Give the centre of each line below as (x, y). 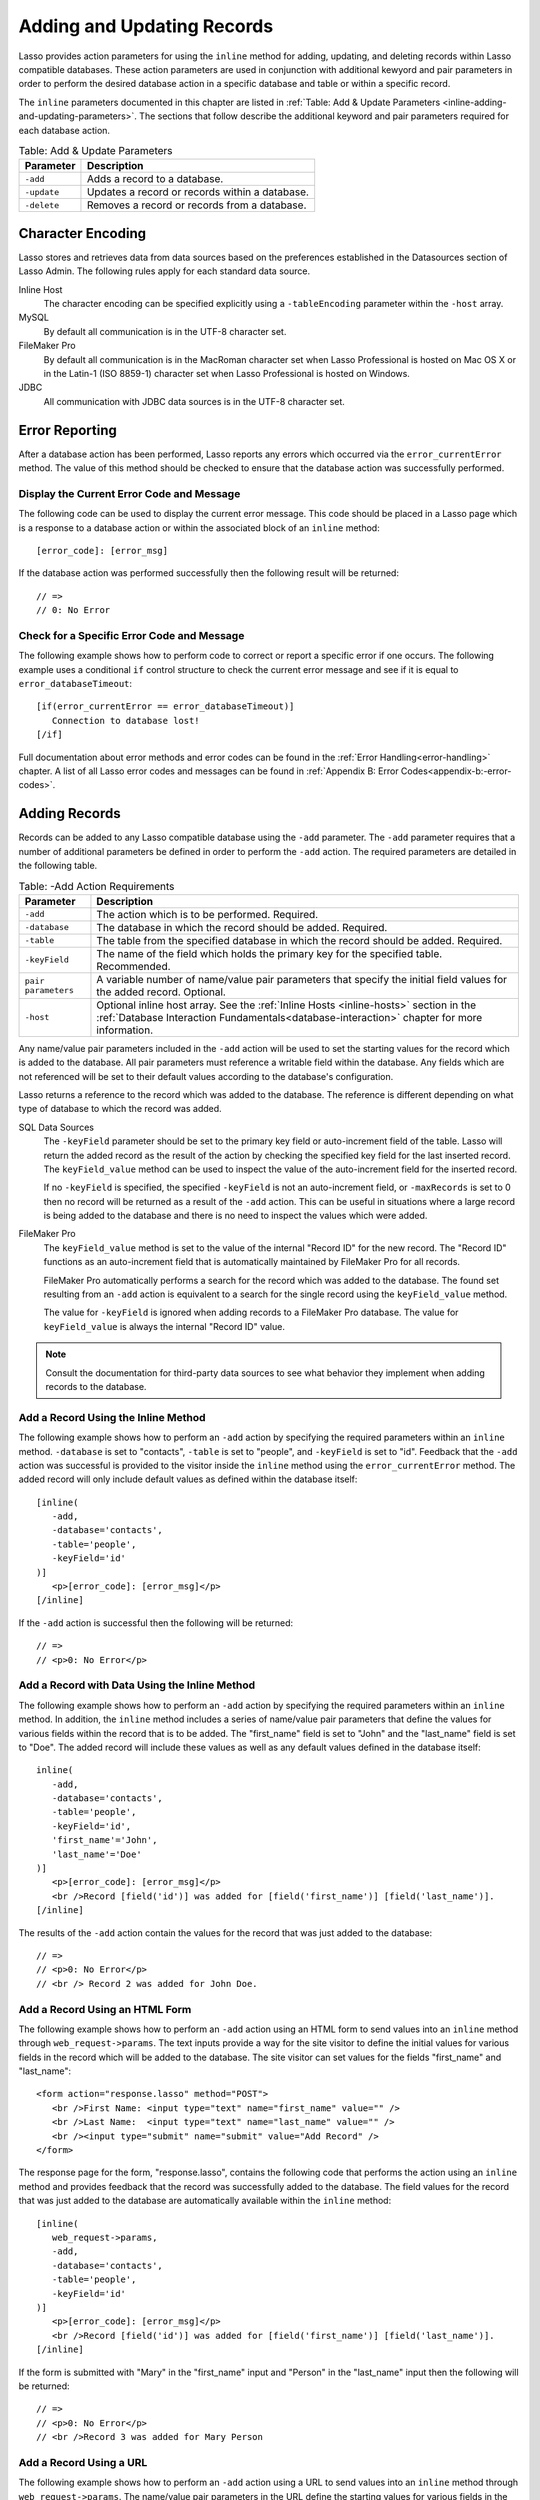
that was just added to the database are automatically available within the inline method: (205, 2201)
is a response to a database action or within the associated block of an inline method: (199, 527)
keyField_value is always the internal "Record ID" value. (164, 1326)
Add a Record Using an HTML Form (105, 2009)
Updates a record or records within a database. (198, 192)
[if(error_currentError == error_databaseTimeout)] (165, 706)
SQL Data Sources (56, 1127)
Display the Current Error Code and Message (129, 493)
